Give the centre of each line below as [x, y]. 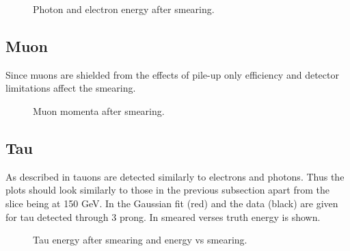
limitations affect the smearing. [71, 88]
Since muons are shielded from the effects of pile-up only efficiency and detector [172, 74]
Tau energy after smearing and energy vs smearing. [140, 240]
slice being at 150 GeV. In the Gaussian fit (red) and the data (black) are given [172, 203]
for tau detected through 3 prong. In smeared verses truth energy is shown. [163, 216]
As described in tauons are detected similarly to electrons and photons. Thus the [175, 176]
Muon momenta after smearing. [99, 110]
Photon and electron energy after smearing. [124, 9]
